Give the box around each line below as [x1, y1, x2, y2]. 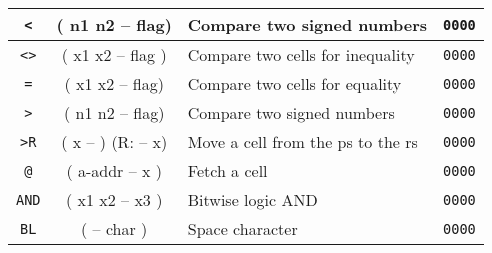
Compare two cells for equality [187, 72, 402, 95]
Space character [187, 217, 298, 240]
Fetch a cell [187, 159, 268, 182]
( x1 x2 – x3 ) [65, 188, 163, 211]
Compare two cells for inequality [187, 43, 415, 66]
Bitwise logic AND [187, 188, 318, 211]
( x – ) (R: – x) [61, 130, 168, 153]
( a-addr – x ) [66, 159, 162, 182]
